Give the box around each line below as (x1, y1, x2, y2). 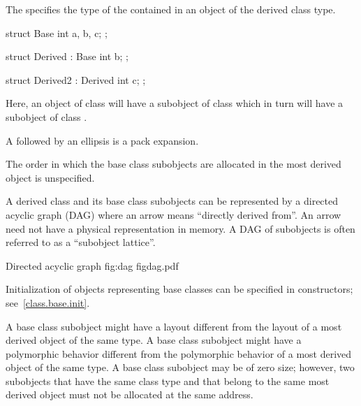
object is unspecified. (6, 170, 95, 184)
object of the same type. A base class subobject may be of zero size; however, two (6, 360, 355, 375)
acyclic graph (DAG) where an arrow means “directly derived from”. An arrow (6, 207, 341, 222)
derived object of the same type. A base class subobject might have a (6, 333, 302, 347)
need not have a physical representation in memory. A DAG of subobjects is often (6, 221, 355, 235)
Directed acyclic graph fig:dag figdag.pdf (6, 258, 179, 273)
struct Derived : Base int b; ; (6, 49, 129, 64)
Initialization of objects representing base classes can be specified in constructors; (6, 282, 353, 296)
